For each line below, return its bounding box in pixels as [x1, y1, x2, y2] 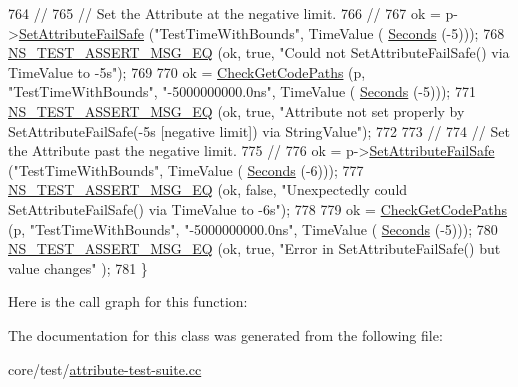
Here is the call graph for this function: [8, 291, 248, 312]
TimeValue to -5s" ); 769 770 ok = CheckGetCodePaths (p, [8, 61, 366, 82]
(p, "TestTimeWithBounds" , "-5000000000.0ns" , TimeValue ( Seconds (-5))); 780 [8, 218, 498, 239]
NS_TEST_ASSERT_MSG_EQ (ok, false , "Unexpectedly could [8, 179, 408, 200]
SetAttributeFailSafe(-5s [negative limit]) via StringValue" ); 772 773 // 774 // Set [8, 120, 510, 141]
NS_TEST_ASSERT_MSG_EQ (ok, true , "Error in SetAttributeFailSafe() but [8, 238, 501, 259]
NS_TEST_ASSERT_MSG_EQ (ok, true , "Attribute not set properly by [8, 100, 465, 121]
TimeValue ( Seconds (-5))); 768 [308, 22, 505, 43]
